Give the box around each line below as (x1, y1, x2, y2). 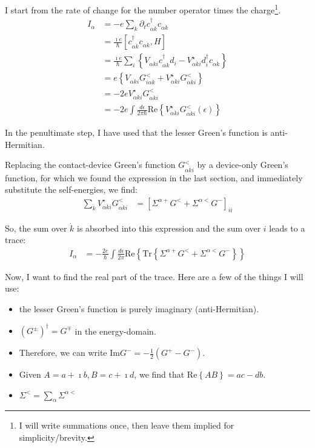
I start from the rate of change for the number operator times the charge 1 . (5, 2, 281, 16)
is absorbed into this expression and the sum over (77, 221, 261, 234)
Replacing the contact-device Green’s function (5, 158, 176, 171)
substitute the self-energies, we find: (5, 183, 138, 196)
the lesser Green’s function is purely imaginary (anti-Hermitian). (19, 302, 259, 315)
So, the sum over (5, 221, 67, 234)
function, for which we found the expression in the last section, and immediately (5, 171, 303, 184)
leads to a (269, 221, 305, 234)
